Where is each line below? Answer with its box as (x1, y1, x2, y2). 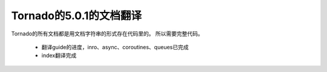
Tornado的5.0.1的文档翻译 (11, 9, 142, 22)
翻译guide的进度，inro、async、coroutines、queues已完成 (41, 43, 189, 50)
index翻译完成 (41, 52, 77, 59)
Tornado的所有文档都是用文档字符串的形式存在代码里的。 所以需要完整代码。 (11, 30, 203, 37)
